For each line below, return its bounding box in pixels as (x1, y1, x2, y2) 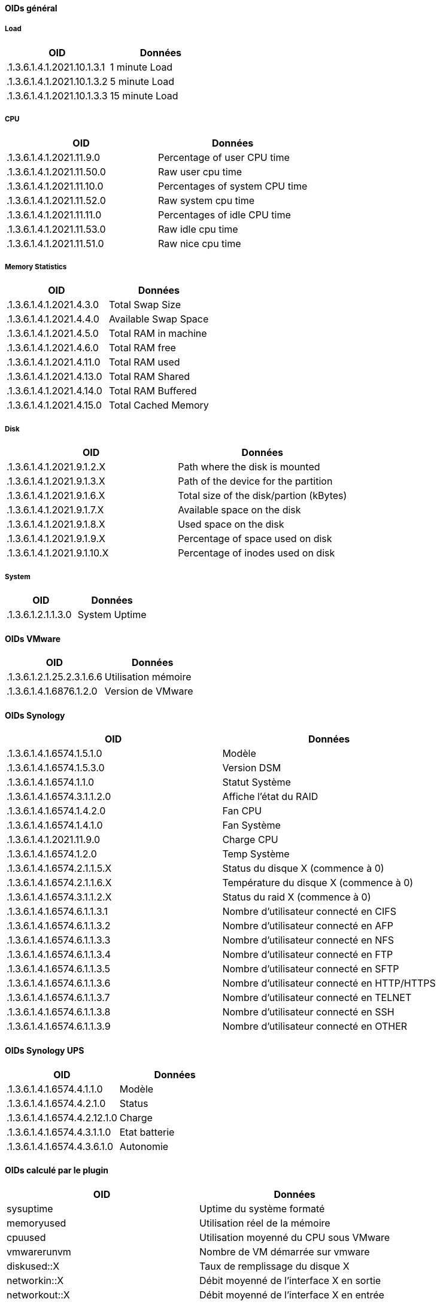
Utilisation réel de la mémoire (199, 1216, 330, 1229)
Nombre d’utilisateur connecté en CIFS (222, 905, 396, 918)
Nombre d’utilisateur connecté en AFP (222, 920, 393, 932)
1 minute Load (110, 60, 173, 73)
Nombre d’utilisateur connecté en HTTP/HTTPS (222, 977, 436, 990)
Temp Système (222, 848, 290, 860)
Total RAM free (108, 342, 176, 354)
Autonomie (119, 1140, 169, 1152)
